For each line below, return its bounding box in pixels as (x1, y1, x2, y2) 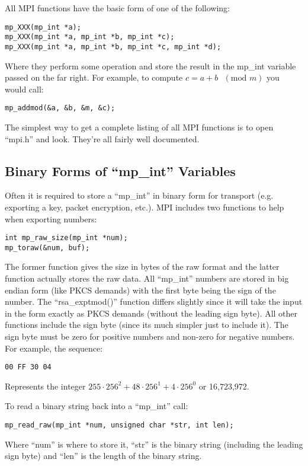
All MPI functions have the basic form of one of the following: (5, 2, 230, 14)
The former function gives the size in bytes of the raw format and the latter (5, 260, 280, 273)
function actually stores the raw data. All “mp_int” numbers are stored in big (5, 272, 289, 285)
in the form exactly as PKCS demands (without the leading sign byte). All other (5, 307, 298, 319)
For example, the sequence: (5, 341, 103, 354)
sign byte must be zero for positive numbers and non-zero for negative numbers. (5, 330, 295, 343)
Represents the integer (5, 379, 86, 392)
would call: (5, 82, 44, 95)
